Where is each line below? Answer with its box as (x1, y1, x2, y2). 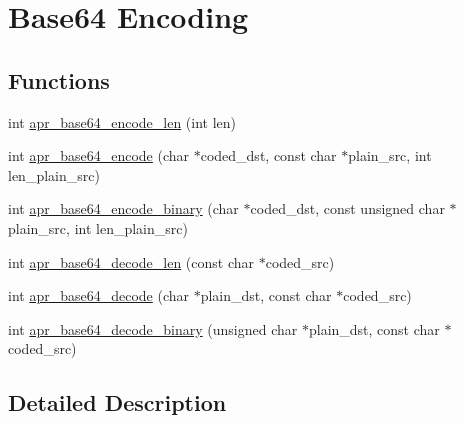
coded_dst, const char (200, 145, 337, 166)
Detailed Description (8, 387, 227, 418)
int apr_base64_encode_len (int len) (8, 111, 237, 132)
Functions (8, 64, 110, 95)
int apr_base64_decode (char (8, 285, 190, 306)
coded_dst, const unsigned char (250, 198, 445, 219)
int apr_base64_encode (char (8, 145, 190, 166)
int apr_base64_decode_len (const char (8, 251, 255, 272)
